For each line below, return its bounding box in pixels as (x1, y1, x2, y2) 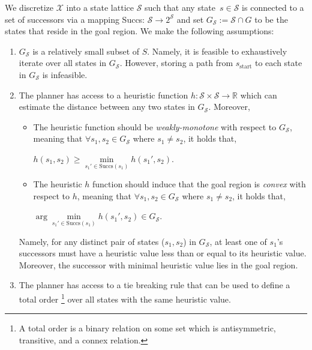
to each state (254, 56, 302, 69)
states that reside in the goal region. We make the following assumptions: (5, 25, 274, 37)
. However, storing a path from (119, 56, 233, 69)
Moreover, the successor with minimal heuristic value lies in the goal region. (19, 258, 298, 271)
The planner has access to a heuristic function (19, 88, 188, 101)
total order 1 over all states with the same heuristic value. (19, 291, 231, 305)
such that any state (145, 1, 216, 13)
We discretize (5, 1, 53, 13)
